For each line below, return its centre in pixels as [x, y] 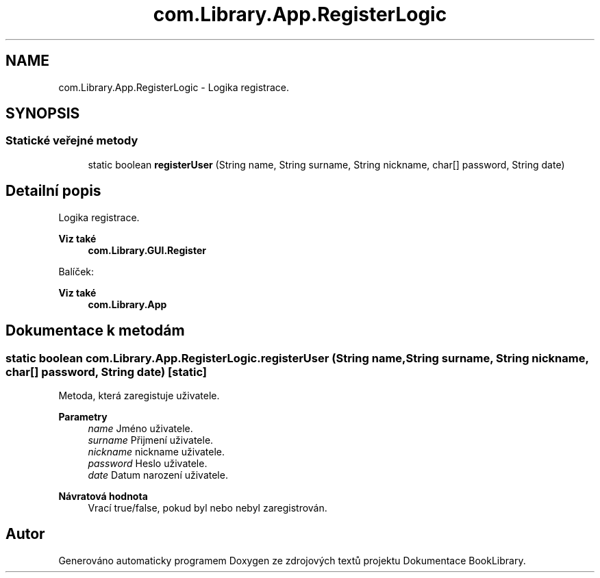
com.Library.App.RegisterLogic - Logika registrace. [174, 87]
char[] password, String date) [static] [106, 372]
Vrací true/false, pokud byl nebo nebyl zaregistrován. [208, 507]
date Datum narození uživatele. [158, 475]
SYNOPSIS [43, 114]
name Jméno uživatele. [140, 428]
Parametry [83, 416]
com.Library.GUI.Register [147, 250]
